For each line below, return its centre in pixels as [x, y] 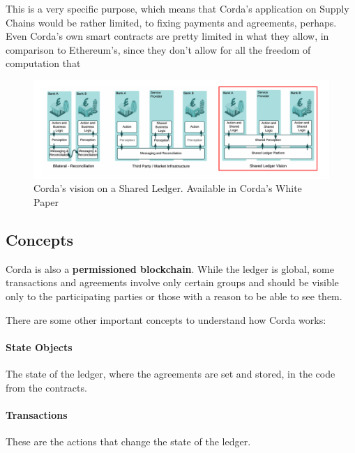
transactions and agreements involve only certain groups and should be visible [172, 282]
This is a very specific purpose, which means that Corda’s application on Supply [177, 8]
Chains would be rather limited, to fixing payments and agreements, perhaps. [171, 22]
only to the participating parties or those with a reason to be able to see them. [174, 296]
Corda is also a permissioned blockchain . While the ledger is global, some [170, 268]
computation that [43, 63]
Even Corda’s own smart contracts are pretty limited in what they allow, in [167, 36]
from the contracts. [46, 387]
